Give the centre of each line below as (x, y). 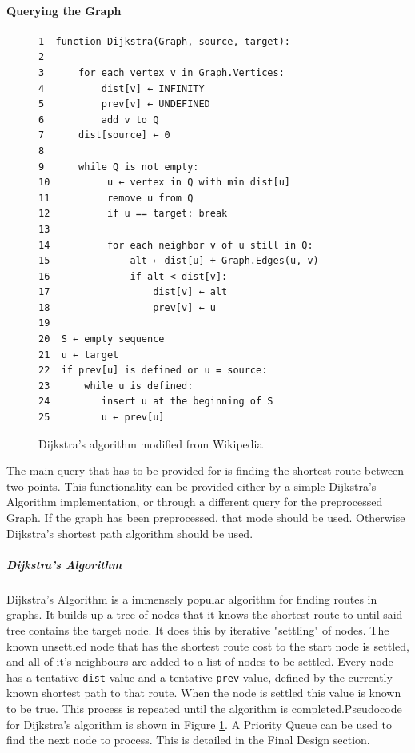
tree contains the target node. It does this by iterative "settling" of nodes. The (198, 629)
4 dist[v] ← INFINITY (122, 88)
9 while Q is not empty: (119, 167)
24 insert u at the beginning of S (156, 402)
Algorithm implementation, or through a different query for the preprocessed (195, 502)
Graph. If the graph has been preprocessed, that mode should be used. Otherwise (206, 518)
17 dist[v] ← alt (133, 292)
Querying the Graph (64, 10)
